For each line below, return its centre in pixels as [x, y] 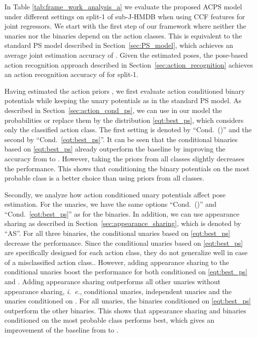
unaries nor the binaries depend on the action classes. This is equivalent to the [123, 35]
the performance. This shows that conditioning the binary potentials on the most [127, 168]
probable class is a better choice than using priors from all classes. [104, 178]
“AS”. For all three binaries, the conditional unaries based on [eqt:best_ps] [117, 233]
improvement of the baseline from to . [62, 330]
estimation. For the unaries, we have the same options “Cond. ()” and [110, 204]
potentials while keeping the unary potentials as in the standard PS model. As [123, 100]
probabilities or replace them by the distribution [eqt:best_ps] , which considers [124, 120]
